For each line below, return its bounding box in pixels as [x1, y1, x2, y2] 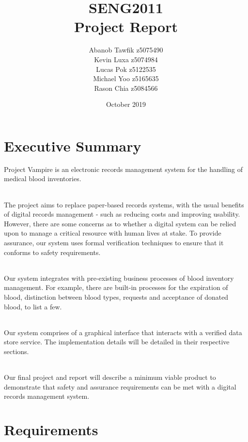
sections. [4, 346, 29, 356]
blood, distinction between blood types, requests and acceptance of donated [4, 291, 229, 302]
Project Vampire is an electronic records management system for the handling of [4, 164, 243, 174]
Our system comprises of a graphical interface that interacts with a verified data [4, 327, 242, 337]
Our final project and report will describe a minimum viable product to [4, 372, 216, 382]
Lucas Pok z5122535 [96, 64, 156, 74]
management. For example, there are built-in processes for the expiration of [4, 282, 228, 292]
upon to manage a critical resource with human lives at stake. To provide [4, 228, 221, 238]
